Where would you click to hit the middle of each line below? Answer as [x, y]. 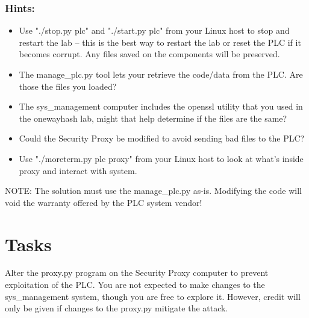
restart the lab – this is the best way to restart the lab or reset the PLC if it [160, 42]
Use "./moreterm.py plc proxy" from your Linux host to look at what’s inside [161, 158]
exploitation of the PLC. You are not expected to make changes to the [135, 285]
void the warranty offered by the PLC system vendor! [104, 202]
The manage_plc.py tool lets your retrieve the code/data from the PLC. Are [161, 74]
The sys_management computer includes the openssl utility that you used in [161, 106]
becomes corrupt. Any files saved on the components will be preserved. [149, 54]
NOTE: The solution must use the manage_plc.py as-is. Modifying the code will [153, 191]
